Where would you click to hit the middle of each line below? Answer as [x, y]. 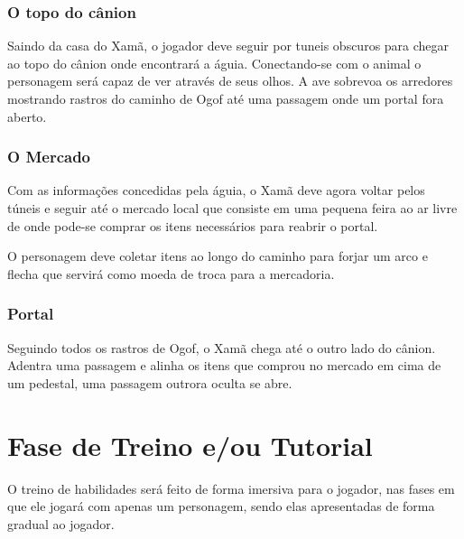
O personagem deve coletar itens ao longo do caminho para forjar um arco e [218, 256]
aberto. [27, 116]
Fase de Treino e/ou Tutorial [190, 445]
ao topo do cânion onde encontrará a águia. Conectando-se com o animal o [214, 63]
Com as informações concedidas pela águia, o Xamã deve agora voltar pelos [216, 190]
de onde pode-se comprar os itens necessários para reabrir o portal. [193, 225]
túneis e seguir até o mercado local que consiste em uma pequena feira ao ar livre [232, 208]
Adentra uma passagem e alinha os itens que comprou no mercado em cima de [224, 365]
